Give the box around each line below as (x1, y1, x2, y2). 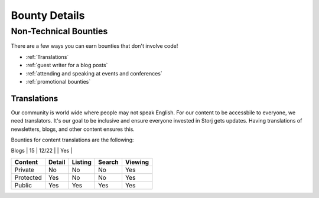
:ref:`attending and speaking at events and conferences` (25, 70, 162, 77)
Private (14, 166, 35, 174)
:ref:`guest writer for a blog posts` (25, 62, 108, 69)
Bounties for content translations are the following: (11, 136, 134, 144)
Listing (71, 158, 92, 166)
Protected (14, 173, 43, 181)
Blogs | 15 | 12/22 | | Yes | (11, 147, 73, 154)
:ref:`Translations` (25, 53, 69, 60)
